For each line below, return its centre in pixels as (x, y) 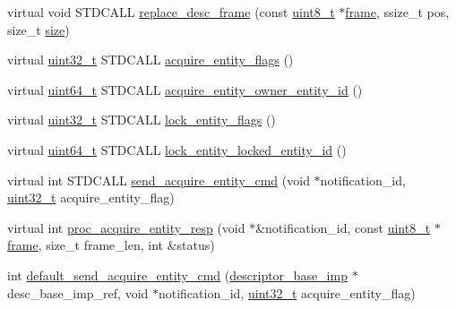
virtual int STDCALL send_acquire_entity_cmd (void (159, 180)
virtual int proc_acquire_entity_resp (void (126, 227)
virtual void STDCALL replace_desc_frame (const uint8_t (171, 12)
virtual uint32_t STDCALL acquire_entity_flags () (151, 60)
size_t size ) (39, 29)
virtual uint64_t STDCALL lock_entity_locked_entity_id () (177, 149)
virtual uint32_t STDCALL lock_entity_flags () (142, 120)
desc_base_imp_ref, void (78, 292)
